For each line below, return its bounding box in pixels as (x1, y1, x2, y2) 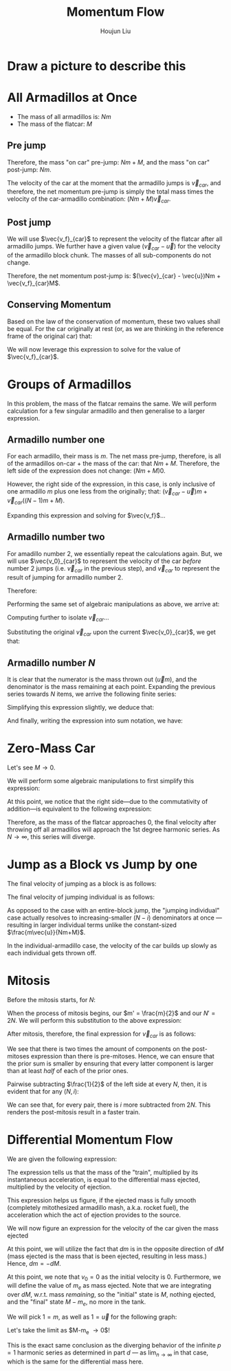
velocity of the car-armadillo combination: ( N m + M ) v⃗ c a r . (7, 195, 171, 205)
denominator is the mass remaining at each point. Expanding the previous (7, 683, 216, 691)
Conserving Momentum (7, 299, 111, 310)
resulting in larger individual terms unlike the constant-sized (7, 920, 177, 929)
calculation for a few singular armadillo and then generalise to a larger (7, 407, 206, 415)
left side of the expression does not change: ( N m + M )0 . (7, 467, 166, 475)
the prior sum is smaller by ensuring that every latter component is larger (7, 1059, 214, 1067)
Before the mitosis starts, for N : (7, 995, 96, 1003)
